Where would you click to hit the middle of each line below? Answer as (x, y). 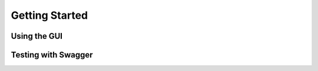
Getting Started (49, 15)
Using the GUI (37, 36)
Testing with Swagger (52, 55)
